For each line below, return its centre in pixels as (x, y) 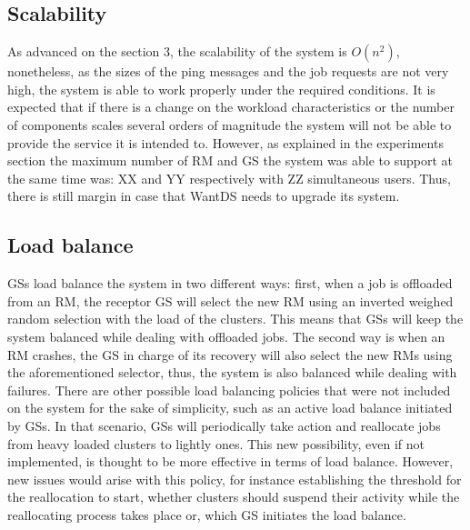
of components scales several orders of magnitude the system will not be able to (230, 124)
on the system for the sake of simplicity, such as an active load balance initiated (230, 408)
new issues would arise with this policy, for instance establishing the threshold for (235, 479)
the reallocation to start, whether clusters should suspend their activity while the (234, 497)
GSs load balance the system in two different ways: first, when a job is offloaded (230, 283)
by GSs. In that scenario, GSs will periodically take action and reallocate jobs (224, 425)
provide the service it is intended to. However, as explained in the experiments (225, 142)
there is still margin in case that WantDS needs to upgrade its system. (204, 196)
